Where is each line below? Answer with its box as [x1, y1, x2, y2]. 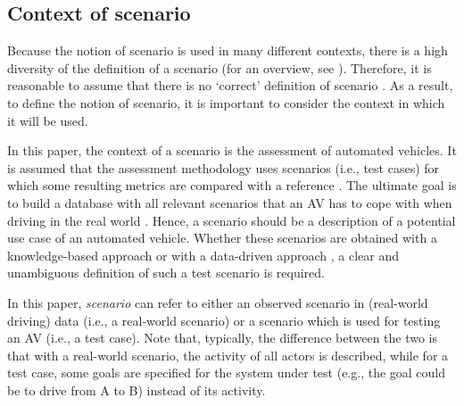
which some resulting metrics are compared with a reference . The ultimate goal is [7, 176, 457, 195]
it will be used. [7, 111, 88, 129]
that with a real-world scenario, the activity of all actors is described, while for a [7, 345, 449, 364]
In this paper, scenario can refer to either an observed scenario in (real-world [7, 293, 428, 311]
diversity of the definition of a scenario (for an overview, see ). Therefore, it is [7, 58, 432, 77]
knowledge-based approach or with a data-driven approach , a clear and [7, 245, 399, 264]
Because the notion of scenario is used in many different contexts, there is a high [7, 41, 448, 60]
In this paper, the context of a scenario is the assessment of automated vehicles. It [7, 141, 457, 160]
